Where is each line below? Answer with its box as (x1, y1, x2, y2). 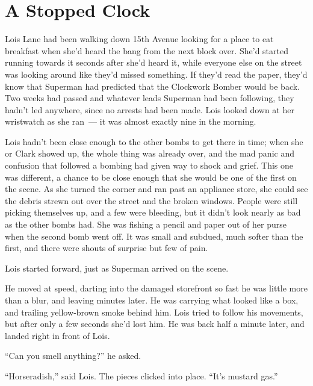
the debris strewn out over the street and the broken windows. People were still (5, 194, 298, 207)
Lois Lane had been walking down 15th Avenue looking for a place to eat (5, 33, 274, 45)
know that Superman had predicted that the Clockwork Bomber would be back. (5, 79, 300, 92)
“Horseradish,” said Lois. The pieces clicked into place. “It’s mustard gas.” (5, 369, 278, 382)
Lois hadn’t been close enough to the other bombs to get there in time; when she (5, 135, 303, 148)
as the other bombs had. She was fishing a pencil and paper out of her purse (5, 218, 287, 231)
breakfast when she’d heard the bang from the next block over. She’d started (5, 44, 289, 57)
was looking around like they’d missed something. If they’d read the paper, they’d (5, 67, 308, 80)
